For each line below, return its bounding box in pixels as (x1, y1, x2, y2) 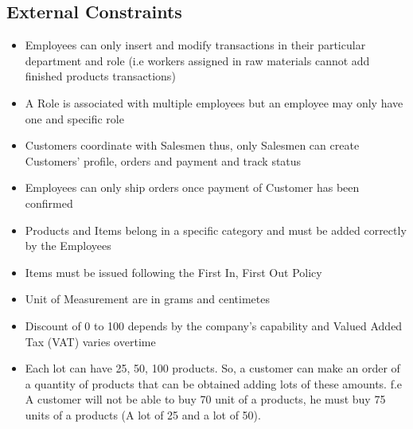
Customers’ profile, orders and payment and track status (25, 152, 302, 169)
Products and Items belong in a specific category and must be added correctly (25, 221, 407, 238)
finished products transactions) (25, 68, 176, 84)
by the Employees (25, 237, 111, 254)
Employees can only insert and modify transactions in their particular (25, 37, 366, 53)
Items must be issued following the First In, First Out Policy (25, 263, 322, 280)
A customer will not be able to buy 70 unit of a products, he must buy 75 (25, 391, 386, 408)
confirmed (25, 194, 73, 211)
